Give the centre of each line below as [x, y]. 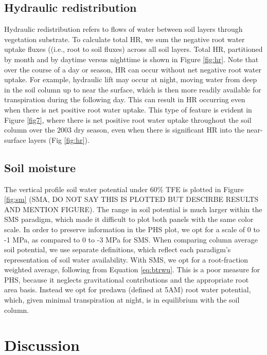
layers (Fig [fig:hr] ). [59, 139]
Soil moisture [40, 167]
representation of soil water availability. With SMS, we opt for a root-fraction [126, 259]
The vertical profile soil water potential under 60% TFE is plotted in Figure [124, 189]
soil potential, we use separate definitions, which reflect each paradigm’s [118, 249]
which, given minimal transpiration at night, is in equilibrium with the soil [122, 300]
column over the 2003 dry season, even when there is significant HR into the [124, 130]
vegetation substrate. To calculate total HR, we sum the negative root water [124, 39]
